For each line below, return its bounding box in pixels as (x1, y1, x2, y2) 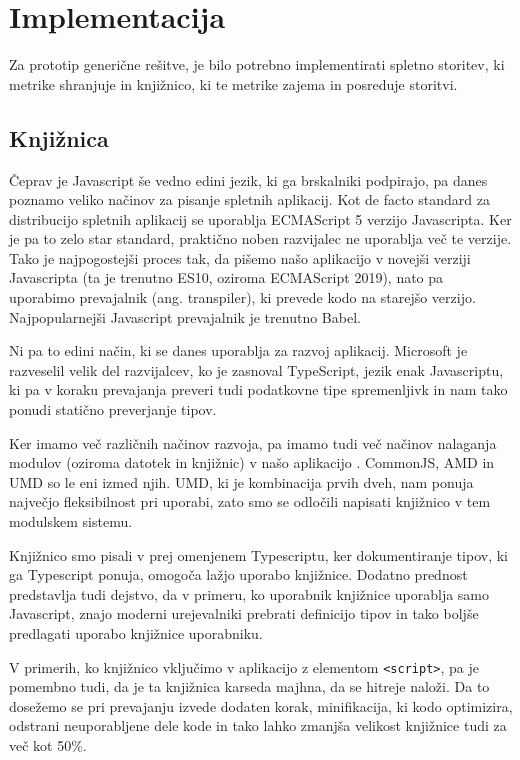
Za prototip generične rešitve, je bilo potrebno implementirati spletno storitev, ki (9, 54, 505, 75)
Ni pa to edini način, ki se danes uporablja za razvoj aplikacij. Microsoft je (9, 340, 468, 361)
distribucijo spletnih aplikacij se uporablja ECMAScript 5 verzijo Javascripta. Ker (9, 208, 512, 229)
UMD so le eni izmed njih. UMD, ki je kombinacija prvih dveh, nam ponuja (9, 471, 474, 492)
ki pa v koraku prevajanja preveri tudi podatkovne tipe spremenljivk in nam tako (9, 379, 508, 400)
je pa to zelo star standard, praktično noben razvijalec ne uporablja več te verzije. (9, 228, 512, 249)
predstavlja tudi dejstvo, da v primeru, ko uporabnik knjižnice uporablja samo (9, 583, 490, 604)
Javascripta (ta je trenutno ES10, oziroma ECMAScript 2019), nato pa (9, 267, 444, 288)
